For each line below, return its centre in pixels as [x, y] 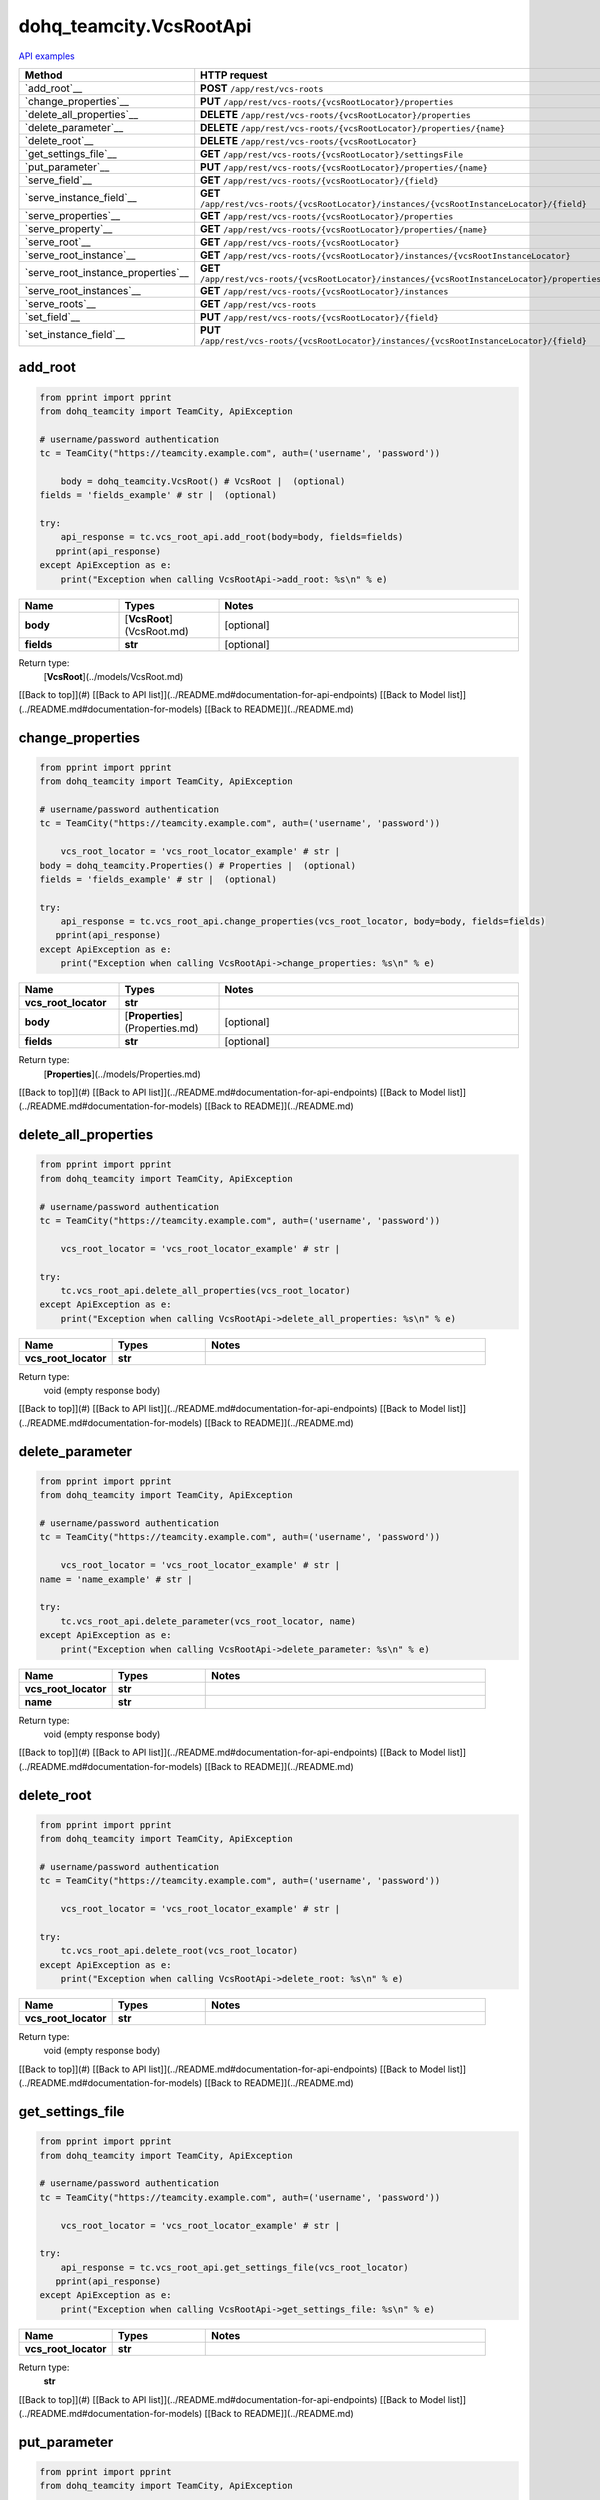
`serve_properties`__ [72, 215]
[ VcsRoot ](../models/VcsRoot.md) [113, 676]
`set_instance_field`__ [74, 335]
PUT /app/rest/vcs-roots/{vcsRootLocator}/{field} [319, 317]
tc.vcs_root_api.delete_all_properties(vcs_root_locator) [205, 1290]
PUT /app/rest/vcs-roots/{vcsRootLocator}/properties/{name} [344, 167]
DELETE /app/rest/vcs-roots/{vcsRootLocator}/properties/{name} [352, 127]
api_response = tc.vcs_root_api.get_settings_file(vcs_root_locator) [234, 2267]
